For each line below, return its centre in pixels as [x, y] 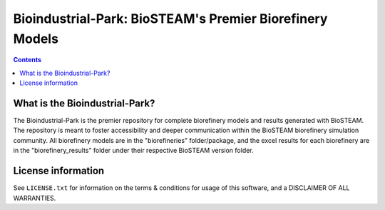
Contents [27, 60]
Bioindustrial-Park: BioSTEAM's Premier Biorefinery [170, 19]
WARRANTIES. [35, 198]
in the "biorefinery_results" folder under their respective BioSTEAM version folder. [133, 151]
